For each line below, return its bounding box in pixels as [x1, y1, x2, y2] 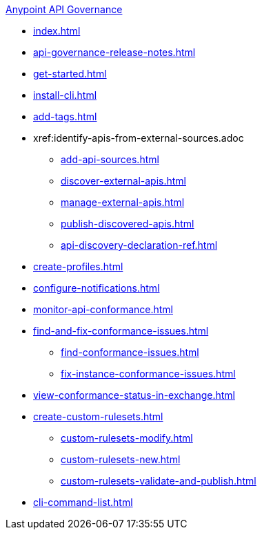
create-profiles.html [33, 261, 123, 272]
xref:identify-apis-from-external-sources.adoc [33, 132, 244, 144]
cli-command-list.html [33, 496, 133, 508]
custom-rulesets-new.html [61, 453, 181, 465]
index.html [33, 25, 81, 37]
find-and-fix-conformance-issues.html [33, 325, 209, 337]
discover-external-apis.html [61, 175, 186, 187]
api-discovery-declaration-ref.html [61, 239, 218, 251]
